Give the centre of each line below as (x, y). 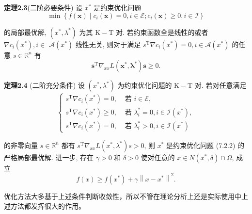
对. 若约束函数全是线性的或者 (162, 32)
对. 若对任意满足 (220, 85)
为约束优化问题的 (145, 85)
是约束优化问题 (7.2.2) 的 (205, 145)
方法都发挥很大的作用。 (48, 206)
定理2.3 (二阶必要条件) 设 (43, 7)
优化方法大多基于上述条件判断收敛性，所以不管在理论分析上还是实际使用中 (123, 196)
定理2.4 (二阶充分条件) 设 (44, 85)
